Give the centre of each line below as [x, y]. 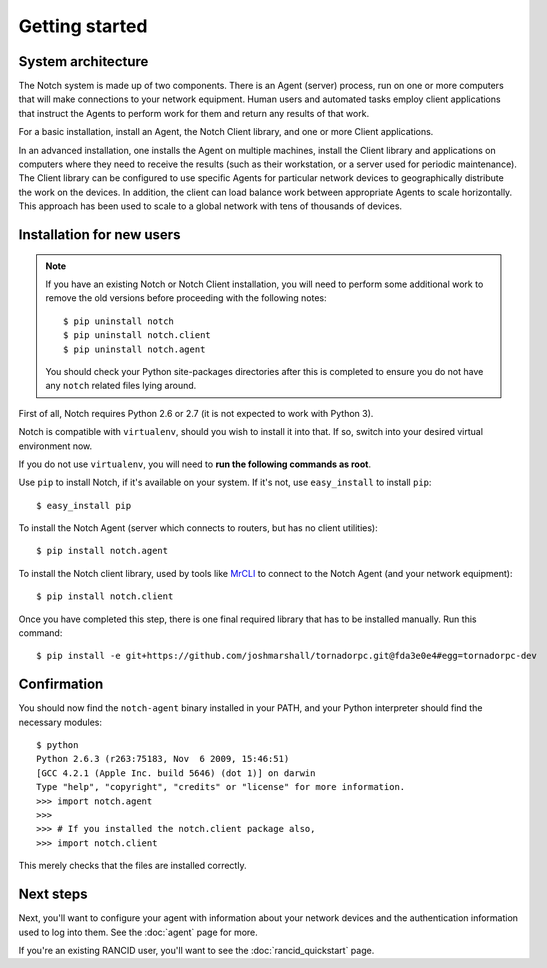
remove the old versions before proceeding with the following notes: [186, 298]
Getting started [83, 26]
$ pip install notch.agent [102, 551]
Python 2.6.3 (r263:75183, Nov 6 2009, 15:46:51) [163, 759]
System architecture [83, 61]
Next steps [53, 894]
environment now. [55, 446]
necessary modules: [60, 722]
